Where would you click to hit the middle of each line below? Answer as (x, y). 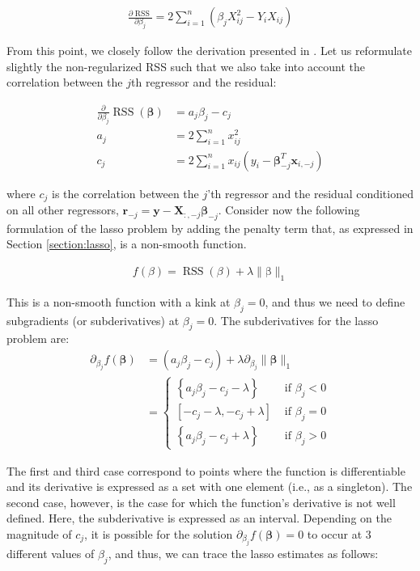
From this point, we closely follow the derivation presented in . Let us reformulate (210, 51)
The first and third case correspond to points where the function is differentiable (206, 470)
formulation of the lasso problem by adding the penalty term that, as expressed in (210, 228)
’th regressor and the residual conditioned (310, 193)
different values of (51, 554)
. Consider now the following (289, 210)
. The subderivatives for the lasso (296, 320)
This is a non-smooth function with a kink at (119, 301)
